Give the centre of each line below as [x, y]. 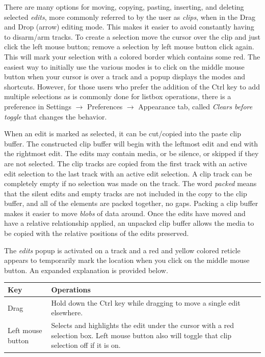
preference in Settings [38, 106]
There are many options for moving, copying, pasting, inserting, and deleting [124, 7]
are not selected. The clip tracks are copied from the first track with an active [126, 163]
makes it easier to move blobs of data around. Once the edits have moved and [125, 213]
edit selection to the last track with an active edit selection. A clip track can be [128, 173]
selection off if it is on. [86, 345]
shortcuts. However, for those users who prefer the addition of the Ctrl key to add [132, 86]
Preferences [105, 106]
